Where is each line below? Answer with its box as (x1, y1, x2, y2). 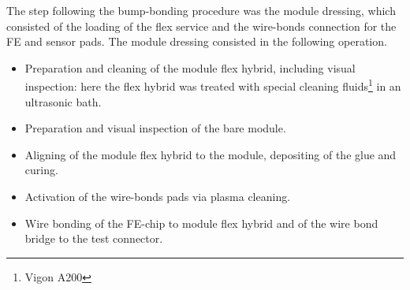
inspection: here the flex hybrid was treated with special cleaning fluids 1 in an (24, 76, 401, 95)
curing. (24, 162, 58, 178)
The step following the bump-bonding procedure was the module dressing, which (6, 2, 396, 18)
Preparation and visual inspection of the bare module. (24, 120, 286, 136)
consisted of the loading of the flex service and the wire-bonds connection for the (6, 17, 397, 34)
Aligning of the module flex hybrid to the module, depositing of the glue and (24, 146, 397, 162)
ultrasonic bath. (24, 93, 102, 110)
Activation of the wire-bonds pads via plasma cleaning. (24, 188, 291, 204)
